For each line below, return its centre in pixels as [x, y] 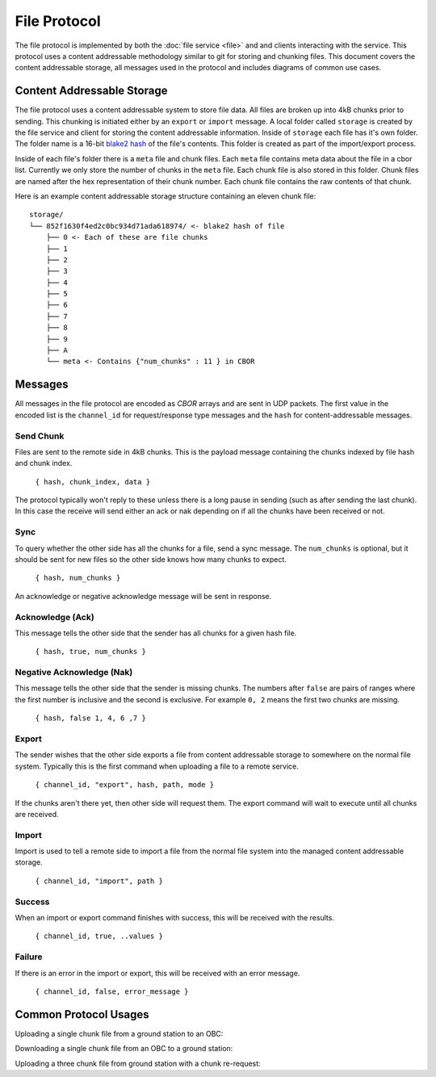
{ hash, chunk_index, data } [93, 482]
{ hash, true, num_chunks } [91, 652]
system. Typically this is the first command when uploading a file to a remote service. [157, 766]
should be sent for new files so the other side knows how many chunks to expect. [151, 559]
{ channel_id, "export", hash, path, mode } [125, 785]
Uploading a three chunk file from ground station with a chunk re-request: [138, 1063]
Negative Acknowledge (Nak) [74, 673]
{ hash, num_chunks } [78, 578]
